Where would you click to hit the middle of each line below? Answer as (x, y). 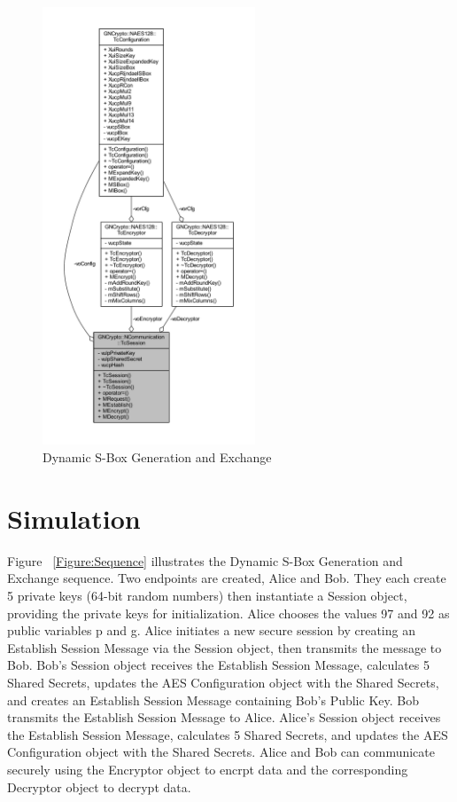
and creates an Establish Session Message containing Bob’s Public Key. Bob (213, 700)
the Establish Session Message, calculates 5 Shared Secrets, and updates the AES (228, 734)
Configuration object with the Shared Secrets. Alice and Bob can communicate (221, 752)
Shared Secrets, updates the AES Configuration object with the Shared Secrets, (223, 682)
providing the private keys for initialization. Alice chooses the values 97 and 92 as (228, 613)
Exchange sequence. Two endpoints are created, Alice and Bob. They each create (227, 578)
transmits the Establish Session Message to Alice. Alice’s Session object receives (224, 717)
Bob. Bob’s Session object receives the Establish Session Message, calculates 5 (219, 665)
